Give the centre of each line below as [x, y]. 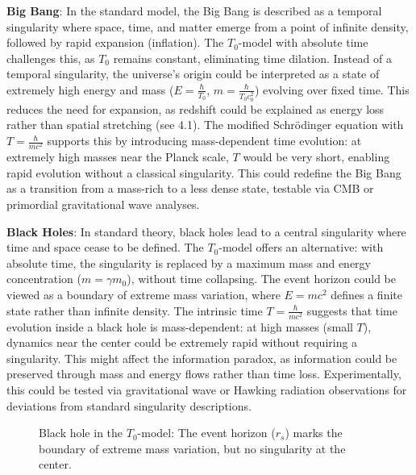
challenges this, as [51, 58]
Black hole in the [81, 433]
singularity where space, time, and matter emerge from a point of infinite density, [208, 26]
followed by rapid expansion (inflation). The [115, 42]
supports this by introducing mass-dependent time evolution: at [204, 141]
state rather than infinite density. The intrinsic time [135, 310]
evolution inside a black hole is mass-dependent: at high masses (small [180, 326]
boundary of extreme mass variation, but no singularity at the [192, 448]
